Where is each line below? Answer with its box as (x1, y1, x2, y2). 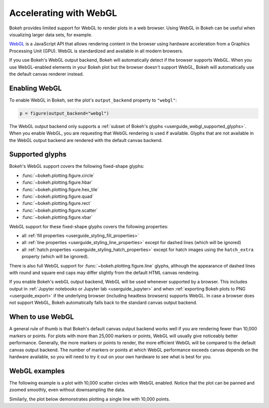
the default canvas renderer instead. (9, 71, 84, 77)
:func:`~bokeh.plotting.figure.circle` (21, 172, 95, 178)
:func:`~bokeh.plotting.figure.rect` (21, 200, 92, 206)
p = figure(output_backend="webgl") (19, 110, 110, 116)
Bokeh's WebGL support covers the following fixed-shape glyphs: (9, 163, 144, 169)
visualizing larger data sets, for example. (9, 31, 93, 37)
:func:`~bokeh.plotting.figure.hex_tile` (21, 186, 99, 192)
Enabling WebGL (9, 84, 62, 92)
